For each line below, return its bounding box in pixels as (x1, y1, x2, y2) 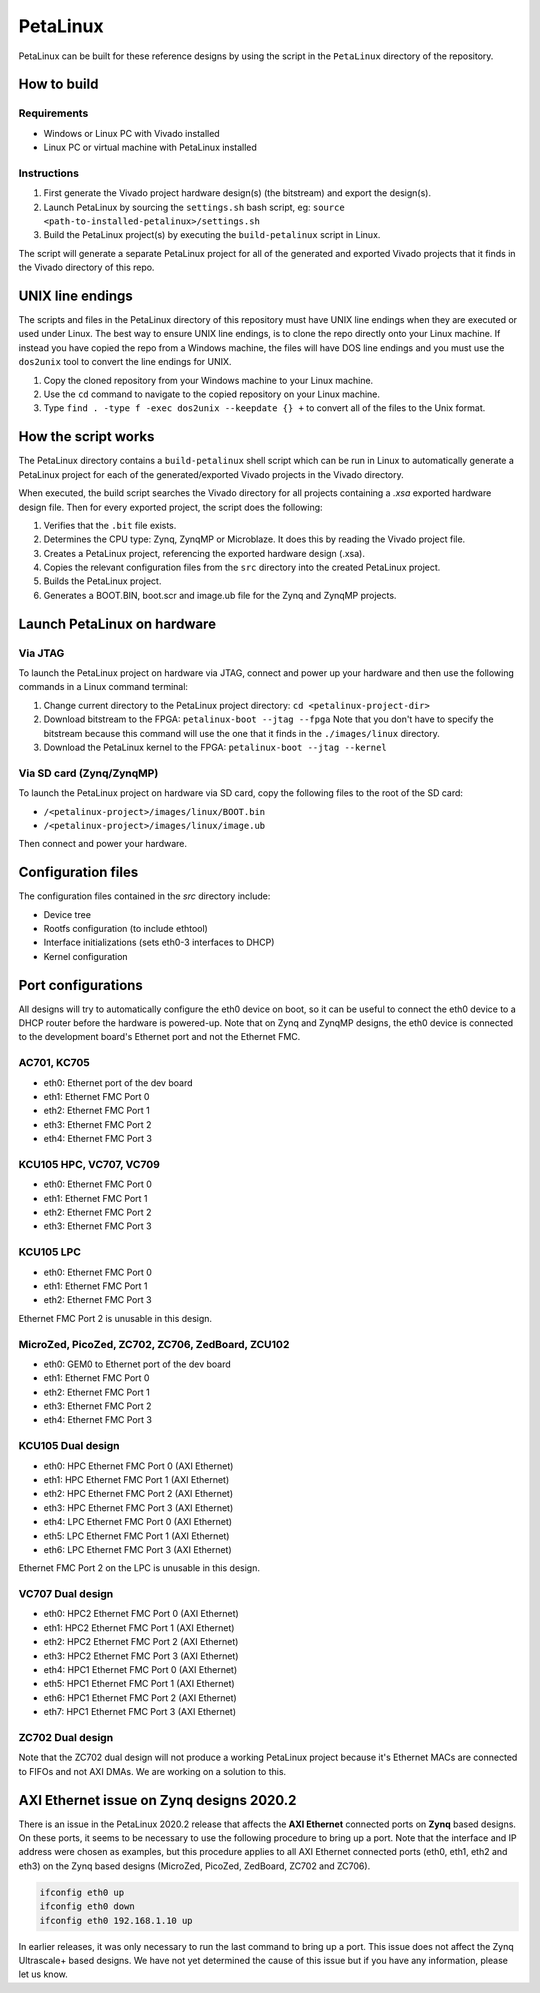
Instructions (18, 166, 80, 180)
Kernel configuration (43, 950, 129, 962)
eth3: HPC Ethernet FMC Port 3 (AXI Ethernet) (43, 1501, 234, 1514)
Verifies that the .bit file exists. (43, 519, 177, 531)
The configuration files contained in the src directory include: (18, 890, 271, 902)
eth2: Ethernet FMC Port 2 (43, 1206, 152, 1219)
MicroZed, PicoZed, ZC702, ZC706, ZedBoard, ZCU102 (18, 1337, 290, 1351)
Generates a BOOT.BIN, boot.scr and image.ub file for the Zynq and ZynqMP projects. (43, 589, 397, 601)
